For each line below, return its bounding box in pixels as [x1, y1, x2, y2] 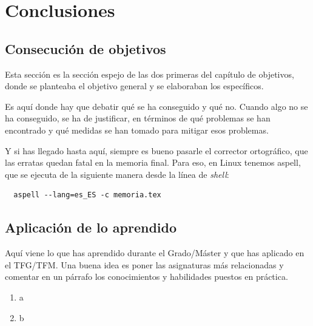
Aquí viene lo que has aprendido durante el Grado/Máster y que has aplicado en [5, 246, 305, 259]
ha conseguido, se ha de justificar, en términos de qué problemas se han [5, 112, 271, 124]
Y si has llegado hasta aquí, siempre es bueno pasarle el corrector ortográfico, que [5, 144, 308, 157]
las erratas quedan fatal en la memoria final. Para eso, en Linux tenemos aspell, [5, 156, 301, 169]
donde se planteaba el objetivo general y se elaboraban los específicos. [5, 80, 264, 92]
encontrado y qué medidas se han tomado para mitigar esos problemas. [5, 123, 269, 136]
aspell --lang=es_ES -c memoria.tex [13, 191, 161, 200]
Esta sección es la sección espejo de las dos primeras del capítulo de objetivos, [5, 67, 294, 80]
